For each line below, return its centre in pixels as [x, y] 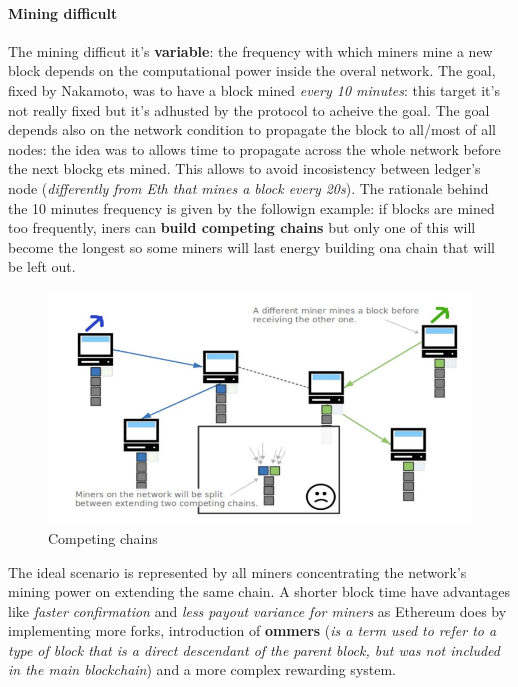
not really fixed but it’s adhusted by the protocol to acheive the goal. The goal [249, 109]
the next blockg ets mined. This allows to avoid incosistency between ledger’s [244, 168]
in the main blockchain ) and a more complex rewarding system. [202, 669]
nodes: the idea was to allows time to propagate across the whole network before [254, 148]
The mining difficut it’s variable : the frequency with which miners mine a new [250, 50]
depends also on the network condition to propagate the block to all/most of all [252, 129]
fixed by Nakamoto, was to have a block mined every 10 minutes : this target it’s [254, 89]
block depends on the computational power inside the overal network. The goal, [252, 70]
